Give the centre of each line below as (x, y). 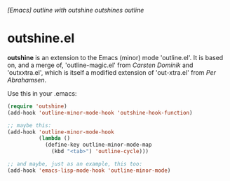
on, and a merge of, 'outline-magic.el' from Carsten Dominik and (100, 65)
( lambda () (54, 138)
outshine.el (41, 38)
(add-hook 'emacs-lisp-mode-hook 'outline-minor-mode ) (89, 171)
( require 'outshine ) (38, 106)
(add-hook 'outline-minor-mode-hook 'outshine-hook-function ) (100, 113)
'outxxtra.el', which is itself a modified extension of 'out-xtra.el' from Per (111, 72)
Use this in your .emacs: (42, 93)
